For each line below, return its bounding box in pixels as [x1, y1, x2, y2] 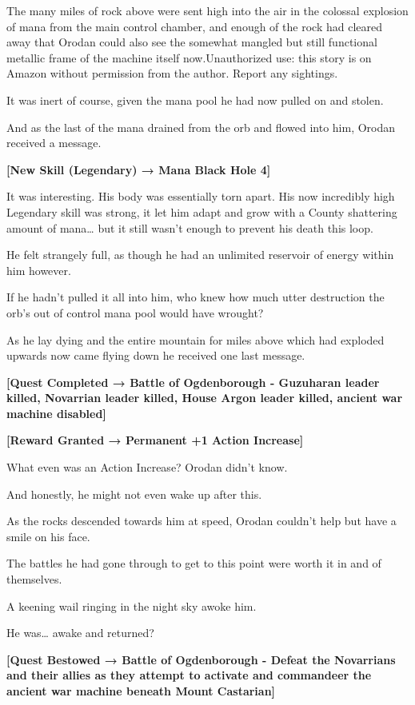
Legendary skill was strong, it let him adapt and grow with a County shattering [6, 203, 397, 220]
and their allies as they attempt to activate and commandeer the [6, 667, 372, 683]
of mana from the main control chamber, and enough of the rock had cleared [6, 18, 382, 34]
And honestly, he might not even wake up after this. [6, 485, 262, 502]
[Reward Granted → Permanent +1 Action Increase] [6, 432, 304, 448]
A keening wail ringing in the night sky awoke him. [6, 597, 257, 614]
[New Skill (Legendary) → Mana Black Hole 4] [6, 161, 271, 177]
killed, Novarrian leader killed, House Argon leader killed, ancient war [6, 389, 403, 406]
